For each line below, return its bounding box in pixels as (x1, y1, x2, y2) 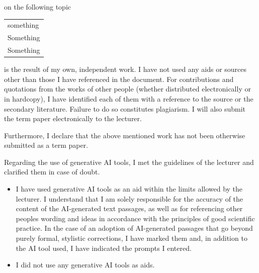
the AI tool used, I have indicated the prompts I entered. (16, 242, 192, 253)
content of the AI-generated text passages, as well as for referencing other (16, 203, 243, 214)
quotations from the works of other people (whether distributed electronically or (4, 83, 251, 94)
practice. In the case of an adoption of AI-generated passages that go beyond (16, 223, 253, 233)
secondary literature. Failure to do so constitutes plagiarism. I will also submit (4, 103, 246, 114)
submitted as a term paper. (4, 140, 89, 150)
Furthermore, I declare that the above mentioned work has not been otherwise (4, 130, 245, 140)
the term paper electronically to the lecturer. (4, 113, 142, 124)
